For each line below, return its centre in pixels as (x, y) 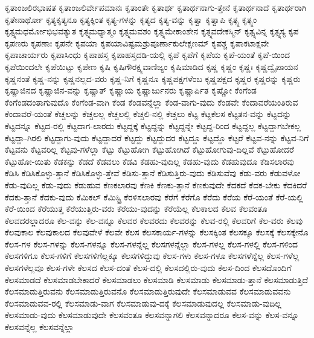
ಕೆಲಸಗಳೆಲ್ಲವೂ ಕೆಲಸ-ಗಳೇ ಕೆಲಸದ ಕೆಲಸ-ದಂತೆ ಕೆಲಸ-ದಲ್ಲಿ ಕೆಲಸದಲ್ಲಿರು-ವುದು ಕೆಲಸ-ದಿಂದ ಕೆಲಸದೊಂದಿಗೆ (148, 268)
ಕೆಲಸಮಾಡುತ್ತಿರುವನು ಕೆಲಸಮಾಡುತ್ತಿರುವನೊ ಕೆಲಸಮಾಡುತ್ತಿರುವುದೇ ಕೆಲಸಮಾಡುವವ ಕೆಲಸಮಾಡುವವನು (148, 291)
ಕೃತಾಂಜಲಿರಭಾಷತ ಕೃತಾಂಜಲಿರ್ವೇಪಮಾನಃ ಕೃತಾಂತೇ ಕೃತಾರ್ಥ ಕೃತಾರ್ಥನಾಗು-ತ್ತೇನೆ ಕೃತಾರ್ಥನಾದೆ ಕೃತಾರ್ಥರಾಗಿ (156, 7)
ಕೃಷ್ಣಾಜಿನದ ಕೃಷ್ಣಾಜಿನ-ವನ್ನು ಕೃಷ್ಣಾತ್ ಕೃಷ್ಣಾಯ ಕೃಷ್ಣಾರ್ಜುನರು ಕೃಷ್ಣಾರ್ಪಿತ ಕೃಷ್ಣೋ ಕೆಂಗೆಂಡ (131, 90)
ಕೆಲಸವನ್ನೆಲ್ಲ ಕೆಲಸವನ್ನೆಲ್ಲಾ (40, 327)
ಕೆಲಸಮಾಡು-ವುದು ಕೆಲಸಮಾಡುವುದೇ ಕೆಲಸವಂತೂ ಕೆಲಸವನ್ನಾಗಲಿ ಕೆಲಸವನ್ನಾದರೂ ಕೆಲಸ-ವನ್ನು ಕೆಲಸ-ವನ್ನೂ (152, 315)
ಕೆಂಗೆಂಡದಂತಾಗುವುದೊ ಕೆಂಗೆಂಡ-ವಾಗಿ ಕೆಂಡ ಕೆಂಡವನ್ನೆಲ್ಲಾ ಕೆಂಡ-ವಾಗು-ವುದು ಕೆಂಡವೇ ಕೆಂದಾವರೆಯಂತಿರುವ (152, 102)
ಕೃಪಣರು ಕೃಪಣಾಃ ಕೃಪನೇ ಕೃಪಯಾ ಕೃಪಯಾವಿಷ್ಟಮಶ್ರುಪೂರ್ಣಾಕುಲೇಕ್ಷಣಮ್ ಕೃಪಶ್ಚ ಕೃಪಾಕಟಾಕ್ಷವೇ (137, 43)
